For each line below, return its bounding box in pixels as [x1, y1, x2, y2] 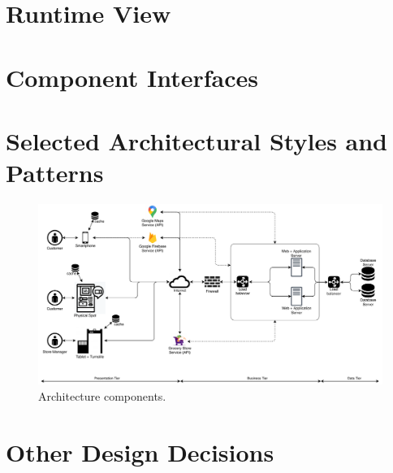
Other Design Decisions [6, 435, 274, 468]
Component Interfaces [6, 60, 258, 93]
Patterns [6, 156, 104, 189]
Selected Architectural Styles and [6, 124, 388, 157]
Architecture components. [38, 388, 166, 404]
